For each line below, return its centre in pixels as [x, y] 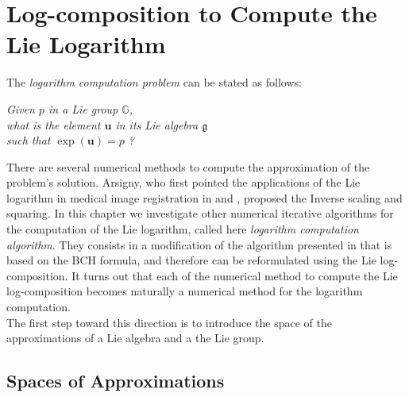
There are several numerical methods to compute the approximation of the [188, 166]
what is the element [54, 124]
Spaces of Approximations [116, 381]
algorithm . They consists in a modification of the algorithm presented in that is [199, 244]
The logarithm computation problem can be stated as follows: [154, 82]
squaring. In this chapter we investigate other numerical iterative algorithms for [200, 213]
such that [29, 140]
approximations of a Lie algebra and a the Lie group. [135, 338]
